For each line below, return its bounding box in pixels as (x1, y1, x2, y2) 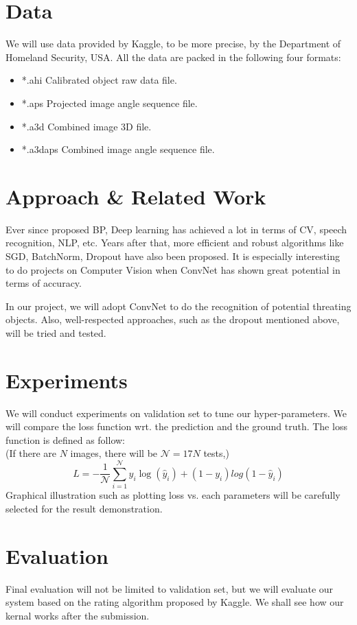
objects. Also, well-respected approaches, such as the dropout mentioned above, (5, 312, 340, 327)
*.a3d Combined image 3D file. (21, 119, 152, 133)
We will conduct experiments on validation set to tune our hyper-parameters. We (5, 405, 347, 420)
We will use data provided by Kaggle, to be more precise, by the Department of (5, 36, 341, 51)
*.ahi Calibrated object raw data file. (21, 73, 177, 87)
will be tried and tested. (5, 325, 106, 340)
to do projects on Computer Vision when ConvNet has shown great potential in (5, 262, 341, 276)
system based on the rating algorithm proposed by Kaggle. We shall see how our (5, 595, 344, 609)
